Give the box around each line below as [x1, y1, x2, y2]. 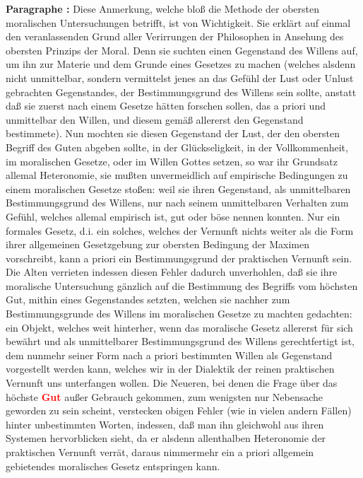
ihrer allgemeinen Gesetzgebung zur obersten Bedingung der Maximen [6, 237, 309, 252]
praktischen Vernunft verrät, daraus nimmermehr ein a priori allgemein [6, 445, 314, 459]
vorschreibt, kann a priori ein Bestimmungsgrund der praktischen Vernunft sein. [6, 250, 352, 265]
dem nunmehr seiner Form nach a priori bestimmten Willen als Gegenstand [6, 347, 333, 362]
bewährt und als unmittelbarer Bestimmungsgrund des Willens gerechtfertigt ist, [6, 334, 355, 349]
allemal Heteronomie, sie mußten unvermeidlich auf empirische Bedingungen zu [6, 168, 348, 182]
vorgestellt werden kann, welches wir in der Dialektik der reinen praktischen [6, 361, 335, 376]
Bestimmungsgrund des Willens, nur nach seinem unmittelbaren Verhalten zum [6, 195, 349, 210]
